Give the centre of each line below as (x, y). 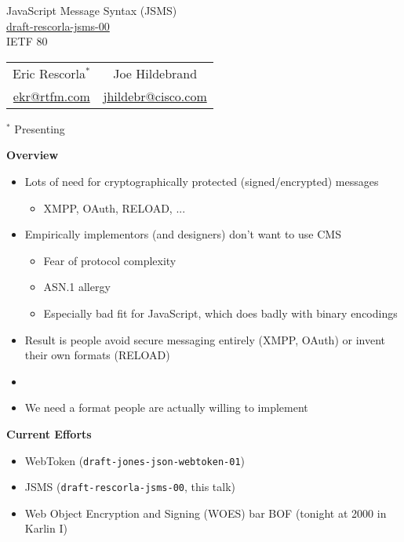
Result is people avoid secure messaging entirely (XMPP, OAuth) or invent (205, 339)
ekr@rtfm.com (51, 96)
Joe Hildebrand (155, 73)
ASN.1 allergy (77, 287)
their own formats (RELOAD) (97, 355)
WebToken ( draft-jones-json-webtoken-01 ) (135, 460)
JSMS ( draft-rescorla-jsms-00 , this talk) (130, 487)
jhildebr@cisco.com (155, 96)
